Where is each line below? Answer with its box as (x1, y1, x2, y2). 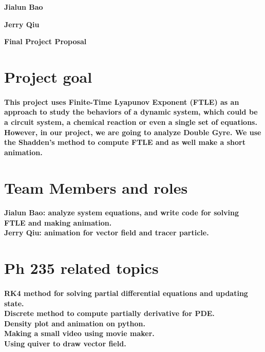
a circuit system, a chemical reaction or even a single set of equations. (4, 116, 257, 127)
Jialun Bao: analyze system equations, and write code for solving (4, 207, 239, 218)
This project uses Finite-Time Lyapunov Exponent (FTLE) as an (4, 96, 239, 107)
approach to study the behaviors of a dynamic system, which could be (4, 106, 258, 117)
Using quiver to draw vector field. (4, 338, 126, 348)
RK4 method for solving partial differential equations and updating (4, 288, 248, 299)
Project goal (4, 66, 92, 87)
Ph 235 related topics (4, 257, 159, 279)
